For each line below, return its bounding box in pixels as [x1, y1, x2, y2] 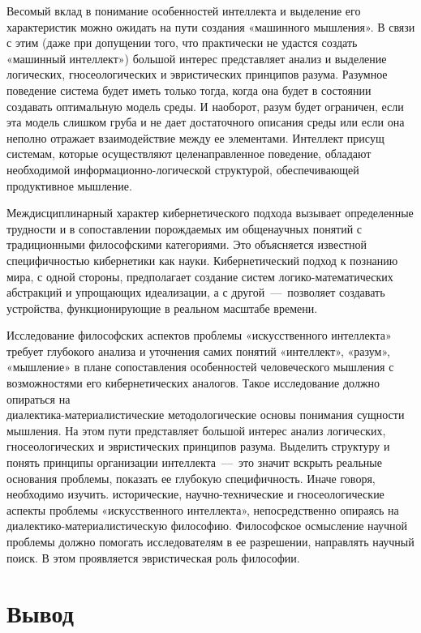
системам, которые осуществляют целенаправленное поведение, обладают [6, 145, 372, 162]
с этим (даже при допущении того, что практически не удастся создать [6, 34, 358, 51]
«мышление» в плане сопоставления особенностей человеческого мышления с [6, 358, 394, 375]
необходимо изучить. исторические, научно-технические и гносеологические [6, 485, 384, 503]
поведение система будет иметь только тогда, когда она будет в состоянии [6, 81, 372, 98]
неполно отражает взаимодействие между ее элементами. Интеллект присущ [6, 129, 384, 146]
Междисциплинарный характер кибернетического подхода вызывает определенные [6, 204, 414, 221]
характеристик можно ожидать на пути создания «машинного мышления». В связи [6, 18, 415, 35]
